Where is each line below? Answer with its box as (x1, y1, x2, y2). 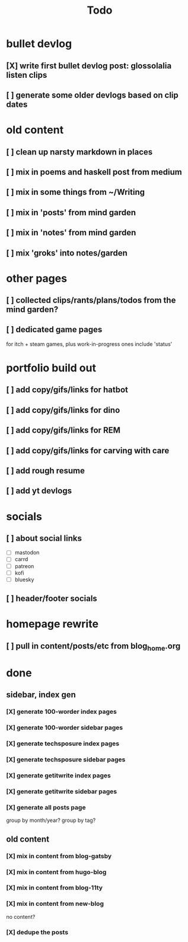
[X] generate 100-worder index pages (6, 708, 117, 716)
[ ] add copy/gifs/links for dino (6, 405, 120, 415)
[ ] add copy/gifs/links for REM (6, 426, 120, 436)
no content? (6, 913, 36, 920)
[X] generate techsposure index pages (6, 739, 120, 748)
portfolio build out (6, 361, 97, 375)
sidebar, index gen (6, 690, 76, 700)
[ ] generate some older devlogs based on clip (6, 90, 179, 100)
